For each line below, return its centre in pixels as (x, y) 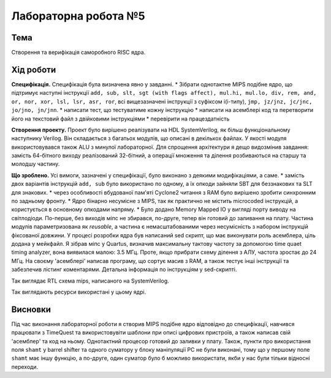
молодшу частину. (36, 164)
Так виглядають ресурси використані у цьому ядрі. (79, 292)
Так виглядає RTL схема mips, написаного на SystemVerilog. (90, 281)
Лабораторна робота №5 (78, 16)
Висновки (31, 309)
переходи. (25, 366)
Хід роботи (34, 69)
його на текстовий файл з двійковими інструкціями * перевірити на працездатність (120, 119)
